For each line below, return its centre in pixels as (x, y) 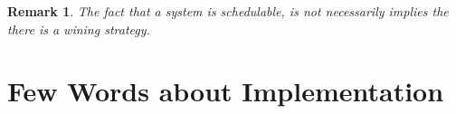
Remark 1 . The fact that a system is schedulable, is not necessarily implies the (228, 11)
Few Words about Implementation (226, 91)
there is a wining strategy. (79, 28)
